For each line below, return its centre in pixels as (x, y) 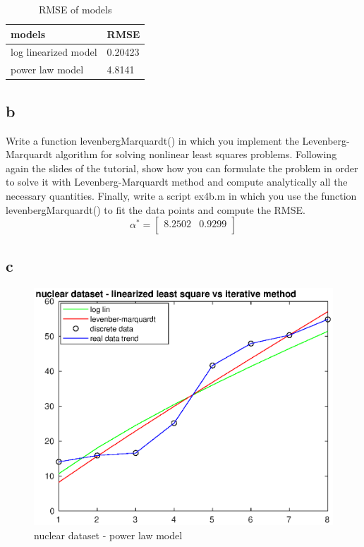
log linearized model (54, 52)
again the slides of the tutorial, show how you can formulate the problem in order (182, 168)
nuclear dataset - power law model (108, 535)
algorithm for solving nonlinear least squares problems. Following (196, 154)
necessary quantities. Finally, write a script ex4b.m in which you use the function (181, 195)
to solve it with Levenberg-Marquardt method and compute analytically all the (177, 182)
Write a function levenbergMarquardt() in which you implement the (152, 140)
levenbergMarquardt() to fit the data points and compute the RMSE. (156, 209)
